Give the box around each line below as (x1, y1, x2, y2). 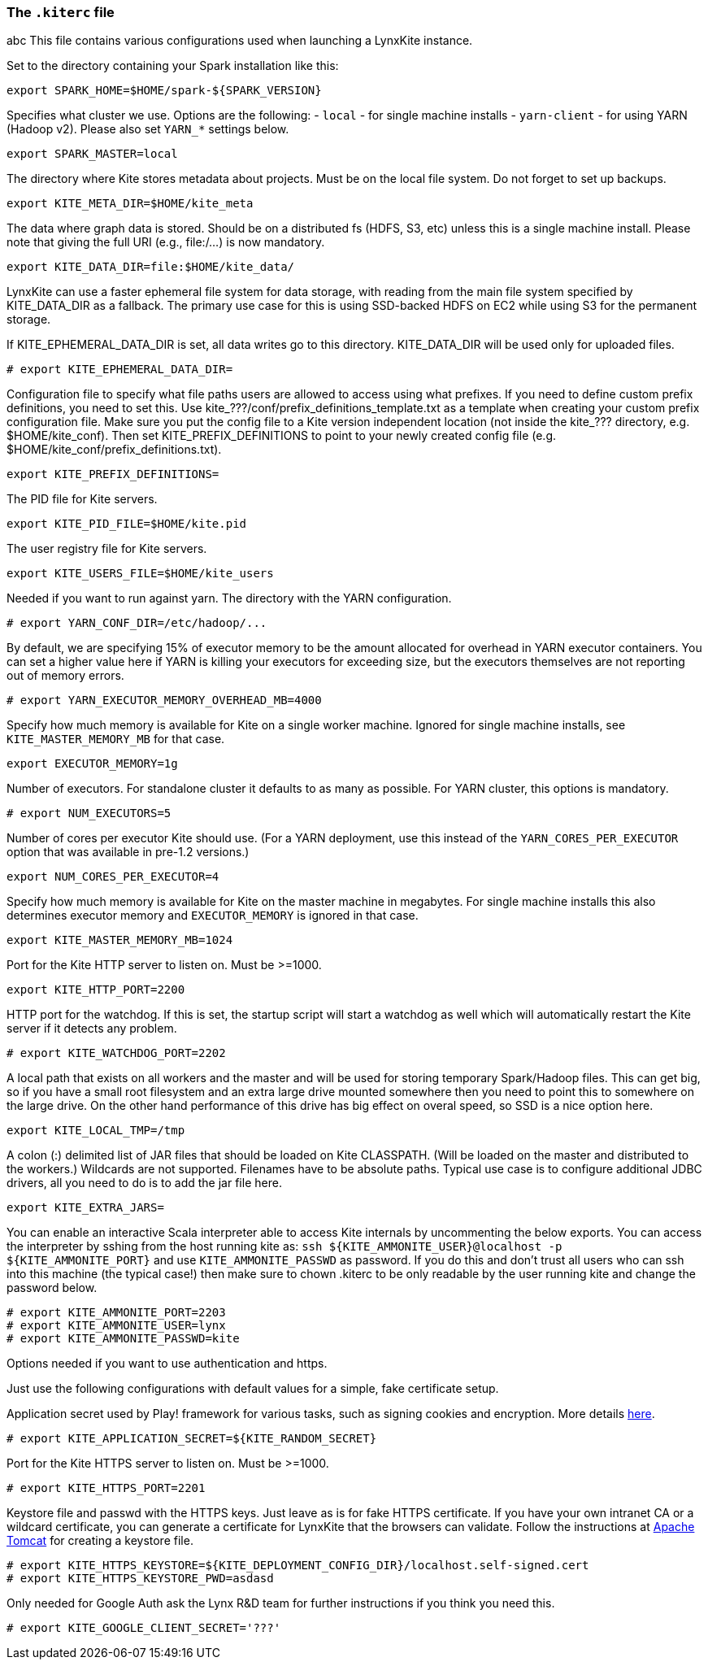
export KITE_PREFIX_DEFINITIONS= (7, 468, 219, 481)
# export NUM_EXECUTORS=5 (7, 807, 172, 820)
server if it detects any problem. (7, 1021, 177, 1036)
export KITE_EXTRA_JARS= (7, 1201, 164, 1215)
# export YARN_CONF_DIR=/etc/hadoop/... (7, 616, 267, 630)
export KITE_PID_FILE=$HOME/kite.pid (7, 517, 247, 531)
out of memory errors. (7, 668, 124, 683)
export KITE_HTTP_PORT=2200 (7, 983, 185, 997)
